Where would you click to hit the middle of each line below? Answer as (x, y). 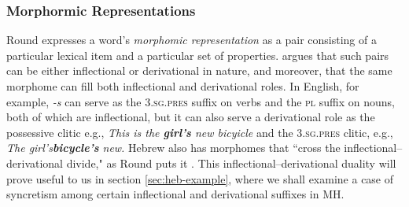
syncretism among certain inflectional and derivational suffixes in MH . (175, 194)
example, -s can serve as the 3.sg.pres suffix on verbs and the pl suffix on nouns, (201, 101)
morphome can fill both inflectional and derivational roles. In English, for (183, 86)
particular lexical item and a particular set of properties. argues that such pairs (198, 55)
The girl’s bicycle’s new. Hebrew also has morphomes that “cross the (173, 148)
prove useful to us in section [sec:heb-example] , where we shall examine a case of (200, 178)
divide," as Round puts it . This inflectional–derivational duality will (231, 163)
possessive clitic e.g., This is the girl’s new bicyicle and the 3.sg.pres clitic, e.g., (200, 132)
